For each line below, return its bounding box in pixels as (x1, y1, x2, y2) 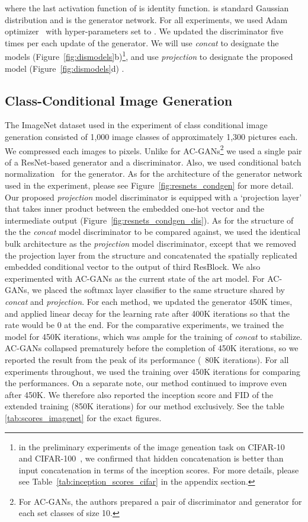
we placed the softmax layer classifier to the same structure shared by (32, 284, 285, 296)
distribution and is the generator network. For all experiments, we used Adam (5, 13, 288, 26)
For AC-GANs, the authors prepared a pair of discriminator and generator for (18, 495, 302, 507)
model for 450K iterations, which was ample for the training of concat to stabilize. (5, 330, 303, 342)
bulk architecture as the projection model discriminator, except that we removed (5, 237, 296, 250)
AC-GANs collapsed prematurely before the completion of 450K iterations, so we (5, 342, 299, 354)
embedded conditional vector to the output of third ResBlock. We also (5, 260, 261, 273)
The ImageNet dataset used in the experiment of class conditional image (5, 119, 268, 131)
